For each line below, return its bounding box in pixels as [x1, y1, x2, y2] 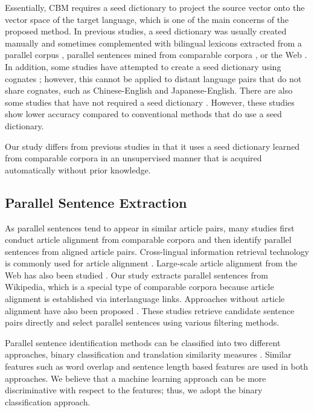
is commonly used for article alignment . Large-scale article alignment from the [5, 257, 297, 269]
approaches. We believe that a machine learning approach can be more [5, 372, 266, 384]
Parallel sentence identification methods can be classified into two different [5, 336, 281, 349]
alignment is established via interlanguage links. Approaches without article [5, 292, 285, 305]
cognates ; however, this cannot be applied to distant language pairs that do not [5, 72, 302, 85]
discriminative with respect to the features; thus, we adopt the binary [5, 384, 263, 396]
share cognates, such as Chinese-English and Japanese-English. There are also [5, 84, 293, 97]
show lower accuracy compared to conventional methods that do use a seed [5, 108, 282, 120]
